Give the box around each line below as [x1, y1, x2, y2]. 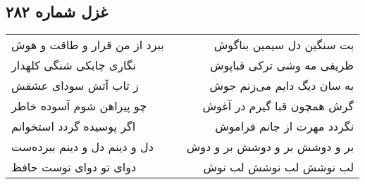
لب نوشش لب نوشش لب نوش [203, 159, 354, 176]
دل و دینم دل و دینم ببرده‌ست [11, 138, 154, 155]
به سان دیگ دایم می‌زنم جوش [209, 77, 354, 94]
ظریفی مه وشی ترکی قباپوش [209, 57, 354, 74]
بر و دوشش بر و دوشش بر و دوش [186, 138, 354, 155]
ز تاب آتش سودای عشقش [11, 77, 139, 94]
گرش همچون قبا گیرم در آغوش [202, 98, 354, 114]
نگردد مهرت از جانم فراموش [215, 118, 354, 135]
